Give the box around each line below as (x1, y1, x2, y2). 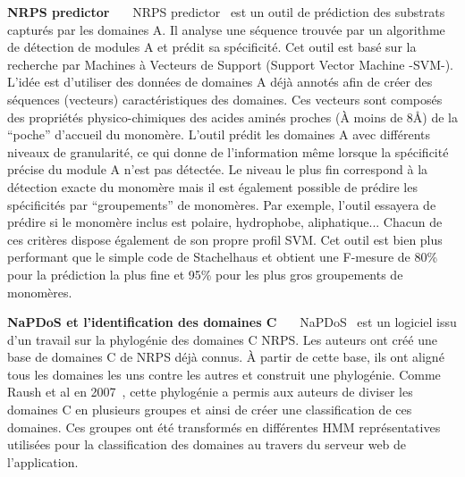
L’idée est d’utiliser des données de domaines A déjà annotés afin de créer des (7, 72, 433, 91)
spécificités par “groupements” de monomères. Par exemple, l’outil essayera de (7, 195, 436, 213)
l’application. (7, 452, 79, 471)
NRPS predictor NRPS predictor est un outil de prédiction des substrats (7, 3, 445, 21)
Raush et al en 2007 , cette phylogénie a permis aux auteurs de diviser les (7, 382, 413, 401)
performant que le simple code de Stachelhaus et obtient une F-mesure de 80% (7, 247, 438, 266)
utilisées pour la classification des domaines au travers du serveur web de (7, 435, 407, 454)
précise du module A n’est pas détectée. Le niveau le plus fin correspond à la (7, 160, 428, 179)
